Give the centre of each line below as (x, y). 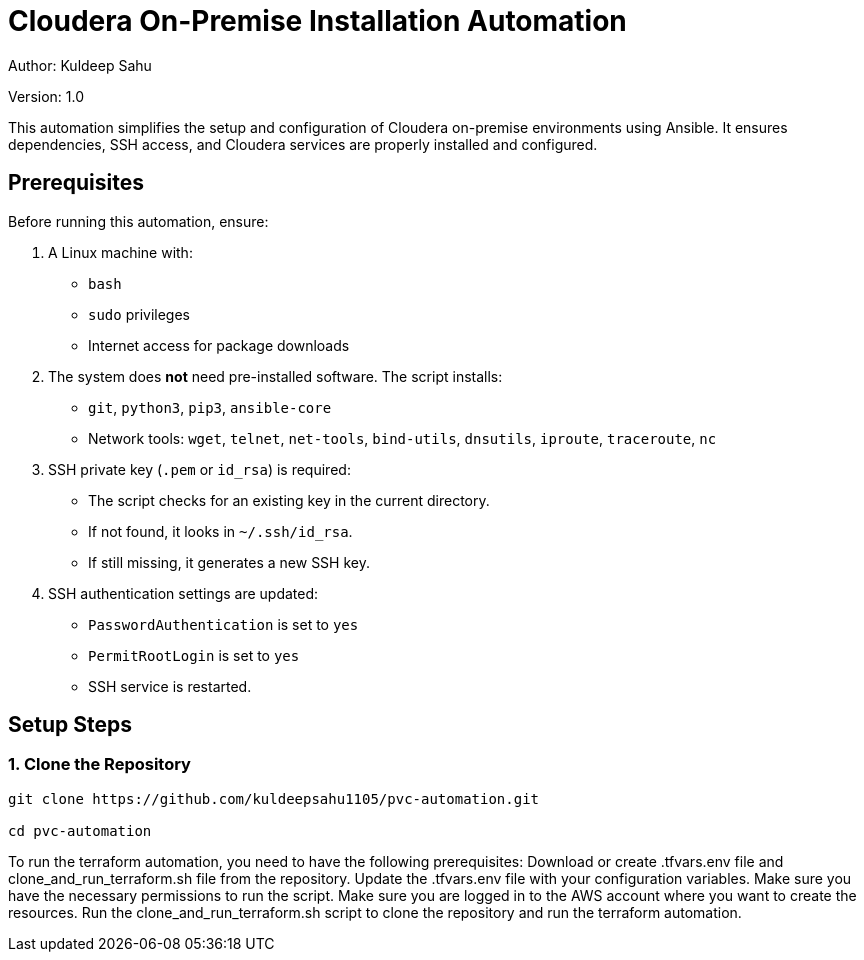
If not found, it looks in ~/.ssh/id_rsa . (220, 531)
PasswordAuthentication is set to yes (223, 624)
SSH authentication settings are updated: (183, 593)
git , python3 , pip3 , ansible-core (210, 407)
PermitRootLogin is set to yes (194, 655)
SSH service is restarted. (170, 686)
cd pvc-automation (80, 830)
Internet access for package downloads (219, 345)
